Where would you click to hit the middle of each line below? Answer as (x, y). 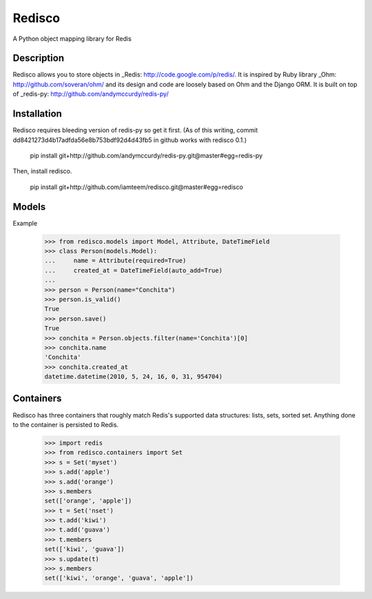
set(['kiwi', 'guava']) (85, 549)
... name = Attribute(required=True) (115, 261)
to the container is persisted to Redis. (66, 424)
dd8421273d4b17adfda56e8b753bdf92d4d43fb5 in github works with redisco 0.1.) (130, 140)
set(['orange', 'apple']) (88, 501)
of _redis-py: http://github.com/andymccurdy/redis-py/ (91, 94)
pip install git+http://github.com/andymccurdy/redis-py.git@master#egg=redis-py (146, 155)
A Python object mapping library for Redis (72, 39)
